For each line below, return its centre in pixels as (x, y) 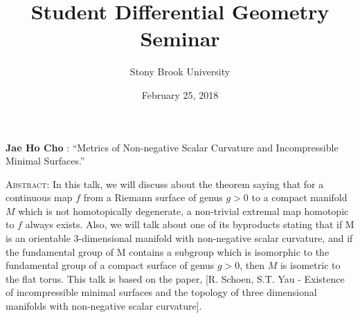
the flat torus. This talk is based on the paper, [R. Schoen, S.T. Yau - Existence (175, 278)
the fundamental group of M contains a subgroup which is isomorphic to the (168, 251)
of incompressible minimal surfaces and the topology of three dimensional (161, 292)
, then (252, 265)
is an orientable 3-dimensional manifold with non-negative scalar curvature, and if (179, 238)
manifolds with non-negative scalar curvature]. (104, 306)
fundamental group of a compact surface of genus (110, 265)
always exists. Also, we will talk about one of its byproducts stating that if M (190, 224)
